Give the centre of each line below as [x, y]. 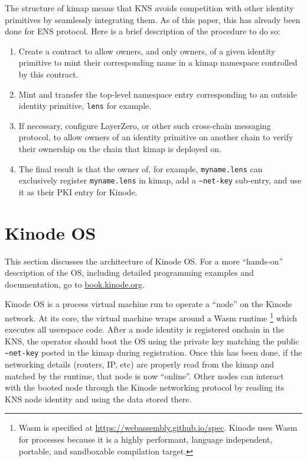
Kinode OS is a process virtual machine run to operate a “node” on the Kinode [148, 304]
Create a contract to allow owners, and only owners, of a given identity [147, 51]
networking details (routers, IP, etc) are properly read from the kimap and [140, 364]
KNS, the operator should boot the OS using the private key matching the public [152, 341]
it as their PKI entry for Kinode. [78, 191]
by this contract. [48, 74]
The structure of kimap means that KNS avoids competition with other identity [149, 8]
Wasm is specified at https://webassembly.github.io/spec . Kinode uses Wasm [158, 428]
